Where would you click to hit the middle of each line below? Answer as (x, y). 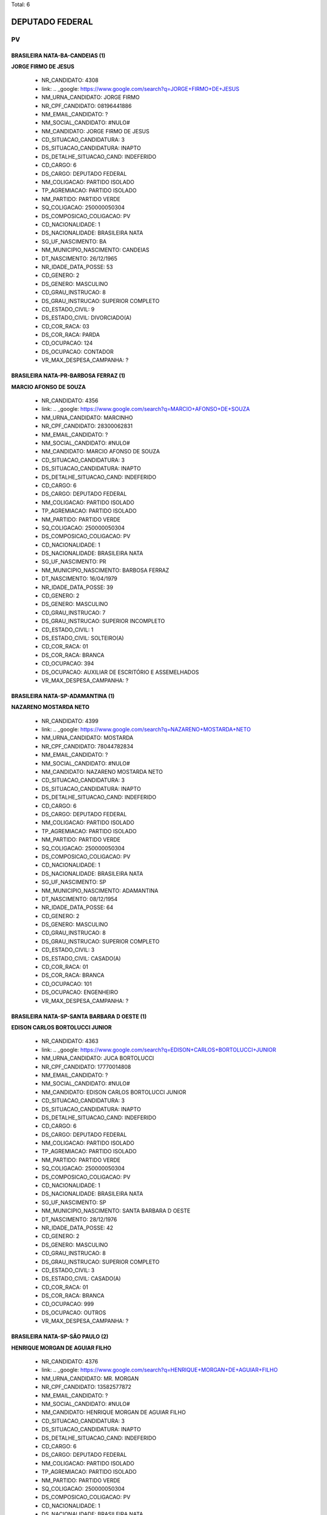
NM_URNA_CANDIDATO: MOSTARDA (87, 738)
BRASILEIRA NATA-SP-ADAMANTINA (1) (63, 696)
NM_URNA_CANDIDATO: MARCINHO (87, 418)
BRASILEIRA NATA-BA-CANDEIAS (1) (58, 55)
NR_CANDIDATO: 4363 (70, 1041)
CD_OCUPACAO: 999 (68, 1304)
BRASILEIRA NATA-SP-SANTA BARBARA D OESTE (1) (79, 1016)
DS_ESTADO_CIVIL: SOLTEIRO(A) (83, 638)
